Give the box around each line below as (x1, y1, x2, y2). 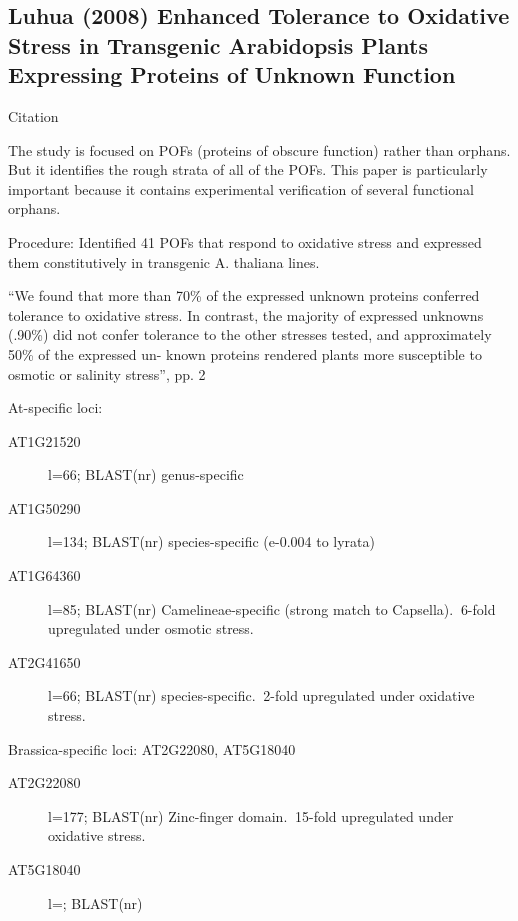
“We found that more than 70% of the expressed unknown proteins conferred (8, 285, 480, 306)
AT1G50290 (8, 497, 81, 518)
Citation (8, 105, 59, 126)
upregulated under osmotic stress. (48, 618, 254, 639)
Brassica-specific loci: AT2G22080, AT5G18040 (8, 738, 296, 759)
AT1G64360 (8, 565, 81, 586)
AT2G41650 (8, 651, 81, 672)
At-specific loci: (8, 397, 103, 418)
